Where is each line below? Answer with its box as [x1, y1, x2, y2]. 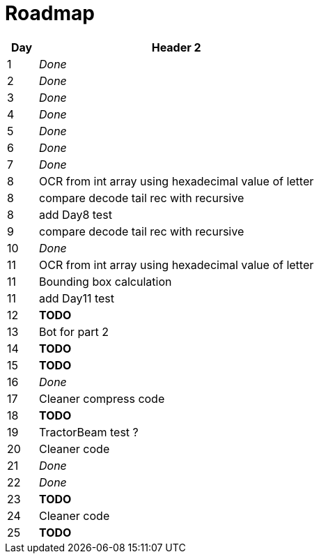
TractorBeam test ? [39, 424, 139, 439]
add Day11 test [39, 291, 114, 305]
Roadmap [5, 1, 95, 25]
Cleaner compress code [39, 391, 165, 406]
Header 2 [151, 40, 201, 54]
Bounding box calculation [39, 274, 172, 289]
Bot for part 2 [39, 324, 109, 339]
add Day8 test [39, 207, 112, 222]
